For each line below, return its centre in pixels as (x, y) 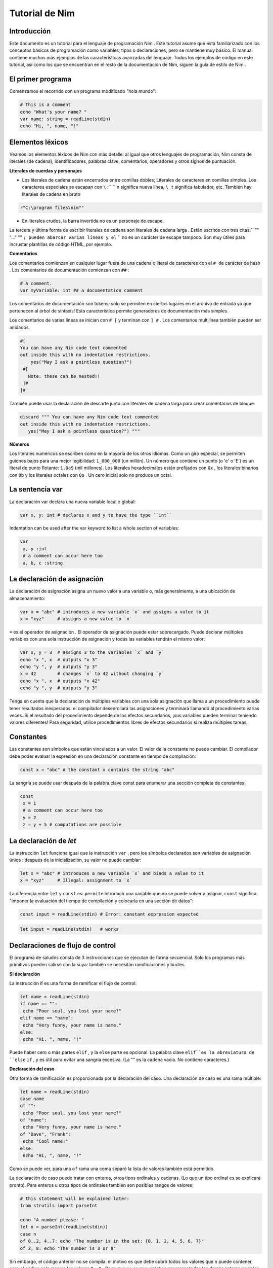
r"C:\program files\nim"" (52, 207)
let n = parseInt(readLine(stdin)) (64, 1227)
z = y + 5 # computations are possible (72, 825)
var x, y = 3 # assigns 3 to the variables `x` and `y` (92, 653)
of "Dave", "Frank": (45, 1134)
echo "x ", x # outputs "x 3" (59, 660)
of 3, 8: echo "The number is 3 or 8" (68, 1248)
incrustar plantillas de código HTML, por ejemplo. (61, 244)
